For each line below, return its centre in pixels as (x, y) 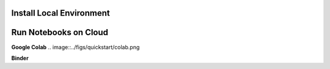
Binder (20, 58)
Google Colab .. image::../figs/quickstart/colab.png (75, 47)
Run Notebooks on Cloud (60, 32)
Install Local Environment (61, 13)
